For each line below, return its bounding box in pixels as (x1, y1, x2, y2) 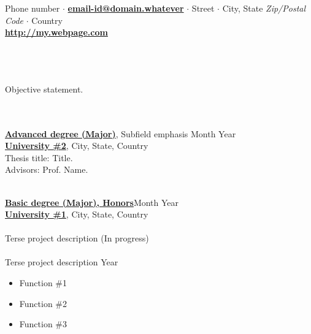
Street (191, 2, 215, 15)
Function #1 (19, 276, 67, 289)
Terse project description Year (5, 256, 118, 268)
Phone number (5, 2, 60, 15)
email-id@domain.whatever (67, 2, 184, 15)
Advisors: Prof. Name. (5, 163, 88, 176)
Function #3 (19, 317, 67, 330)
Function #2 (19, 297, 67, 309)
